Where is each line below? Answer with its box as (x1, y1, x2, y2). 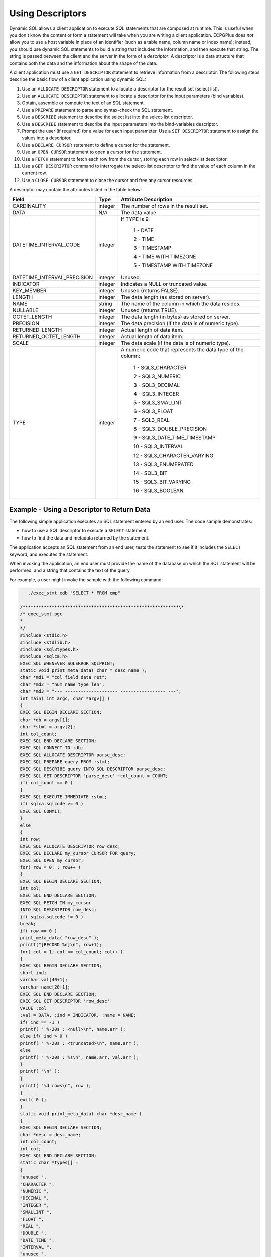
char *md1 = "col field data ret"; (20, 674, 107, 680)
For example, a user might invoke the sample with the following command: (9, 576, 163, 583)
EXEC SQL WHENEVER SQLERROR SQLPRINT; (20, 660, 115, 666)
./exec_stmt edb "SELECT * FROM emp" (28, 590, 120, 596)
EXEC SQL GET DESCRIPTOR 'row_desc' (20, 998, 110, 1004)
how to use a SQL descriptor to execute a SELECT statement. (22, 528, 148, 534)
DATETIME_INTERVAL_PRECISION (12, 274, 93, 281)
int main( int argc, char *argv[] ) (20, 695, 110, 701)
